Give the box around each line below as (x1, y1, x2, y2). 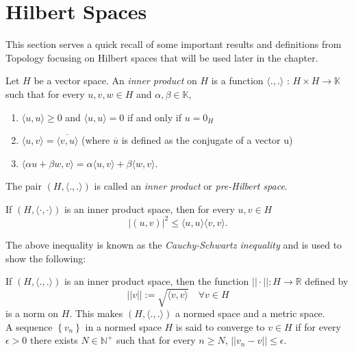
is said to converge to (175, 319, 265, 334)
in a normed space (85, 319, 162, 334)
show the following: (5, 251, 86, 265)
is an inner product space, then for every (64, 201, 235, 216)
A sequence (5, 319, 53, 334)
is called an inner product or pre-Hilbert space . (94, 179, 288, 193)
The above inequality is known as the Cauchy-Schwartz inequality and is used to (5, 237, 342, 251)
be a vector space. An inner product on (34, 73, 197, 88)
